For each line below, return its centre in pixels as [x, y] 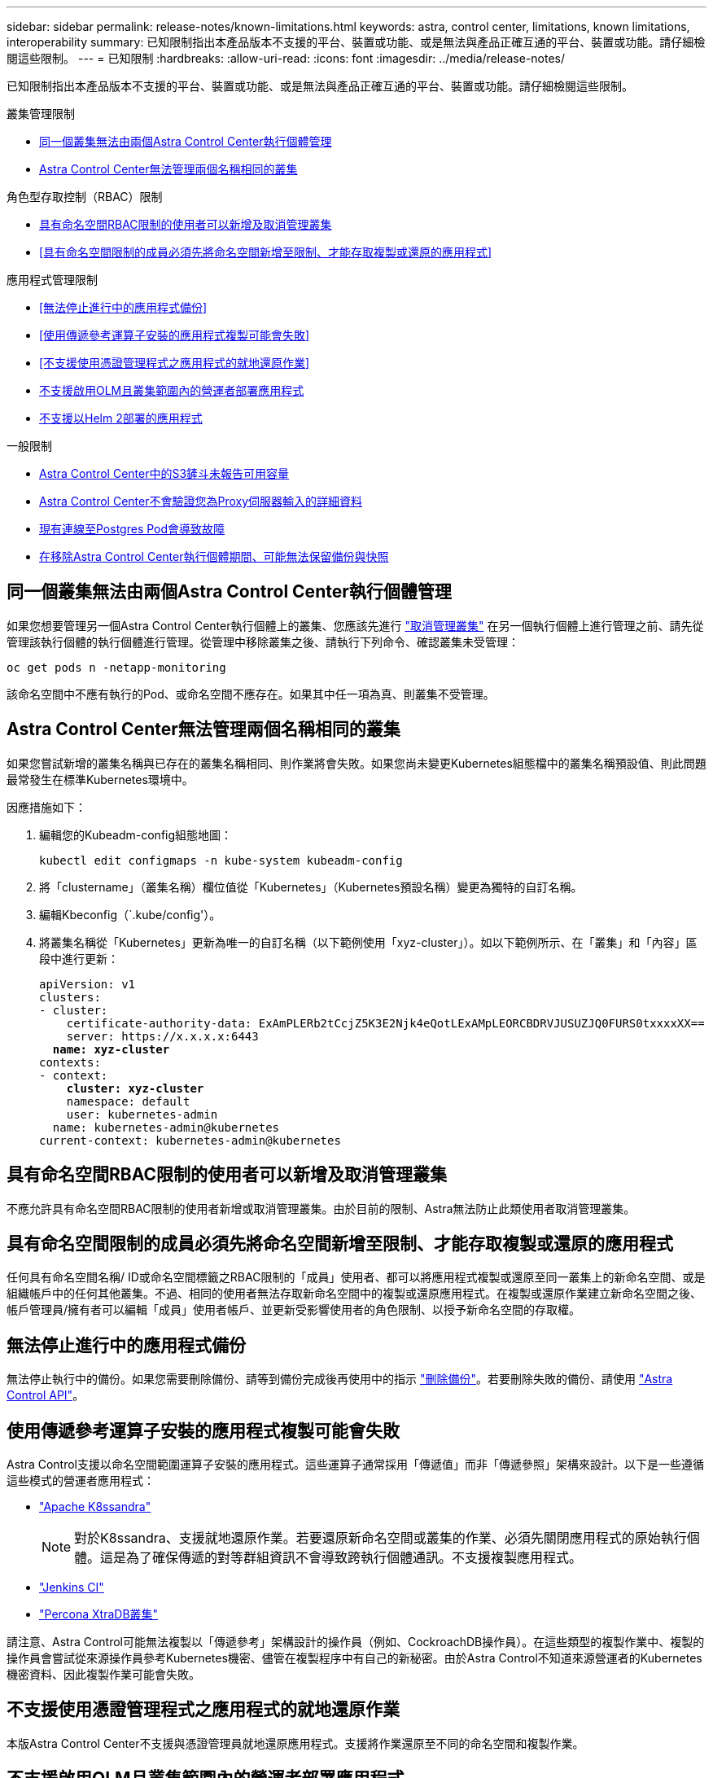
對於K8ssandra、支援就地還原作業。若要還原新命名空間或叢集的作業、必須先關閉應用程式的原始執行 [381, 1538]
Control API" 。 [46, 1395]
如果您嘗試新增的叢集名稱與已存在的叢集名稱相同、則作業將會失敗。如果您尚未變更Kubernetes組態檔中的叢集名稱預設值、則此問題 [356, 763]
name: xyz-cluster [111, 1049]
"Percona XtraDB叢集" [99, 1614]
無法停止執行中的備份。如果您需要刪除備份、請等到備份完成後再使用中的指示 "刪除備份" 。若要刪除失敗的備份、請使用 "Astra [340, 1379]
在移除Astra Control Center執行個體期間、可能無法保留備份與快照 [214, 556]
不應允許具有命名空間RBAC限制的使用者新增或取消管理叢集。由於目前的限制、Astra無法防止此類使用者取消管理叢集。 [321, 1208]
